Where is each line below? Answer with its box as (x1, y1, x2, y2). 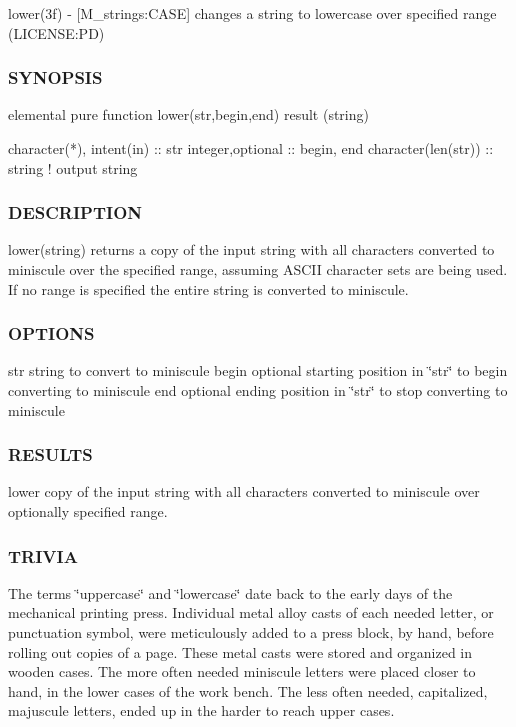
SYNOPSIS (8, 65, 103, 90)
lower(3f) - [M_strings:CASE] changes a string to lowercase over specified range (8, 3, 497, 23)
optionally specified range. (8, 501, 168, 521)
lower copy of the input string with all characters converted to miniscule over (8, 481, 480, 502)
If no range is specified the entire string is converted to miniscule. (8, 278, 409, 299)
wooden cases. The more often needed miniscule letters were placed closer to (8, 661, 476, 682)
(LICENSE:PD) (8, 22, 105, 43)
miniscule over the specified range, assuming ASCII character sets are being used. (8, 259, 508, 279)
